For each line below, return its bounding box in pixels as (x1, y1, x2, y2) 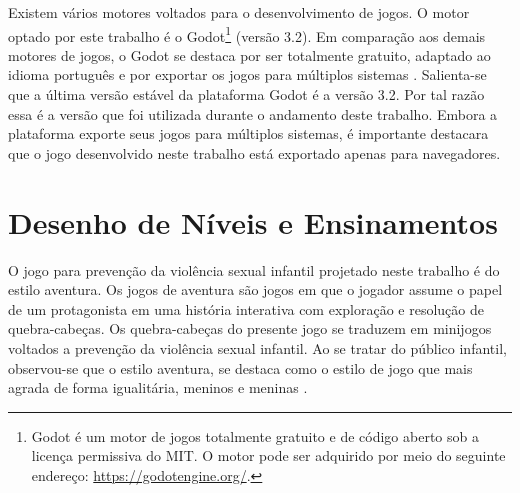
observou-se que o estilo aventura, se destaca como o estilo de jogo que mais (8, 357, 473, 378)
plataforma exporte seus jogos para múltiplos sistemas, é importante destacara (8, 123, 489, 144)
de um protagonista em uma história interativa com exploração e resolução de (8, 298, 484, 319)
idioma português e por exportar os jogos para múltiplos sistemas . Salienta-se (8, 64, 487, 85)
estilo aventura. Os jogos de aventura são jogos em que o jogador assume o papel (8, 279, 503, 300)
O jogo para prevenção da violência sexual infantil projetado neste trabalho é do (8, 259, 500, 280)
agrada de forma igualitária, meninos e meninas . (8, 377, 308, 398)
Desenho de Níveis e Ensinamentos (8, 201, 498, 242)
